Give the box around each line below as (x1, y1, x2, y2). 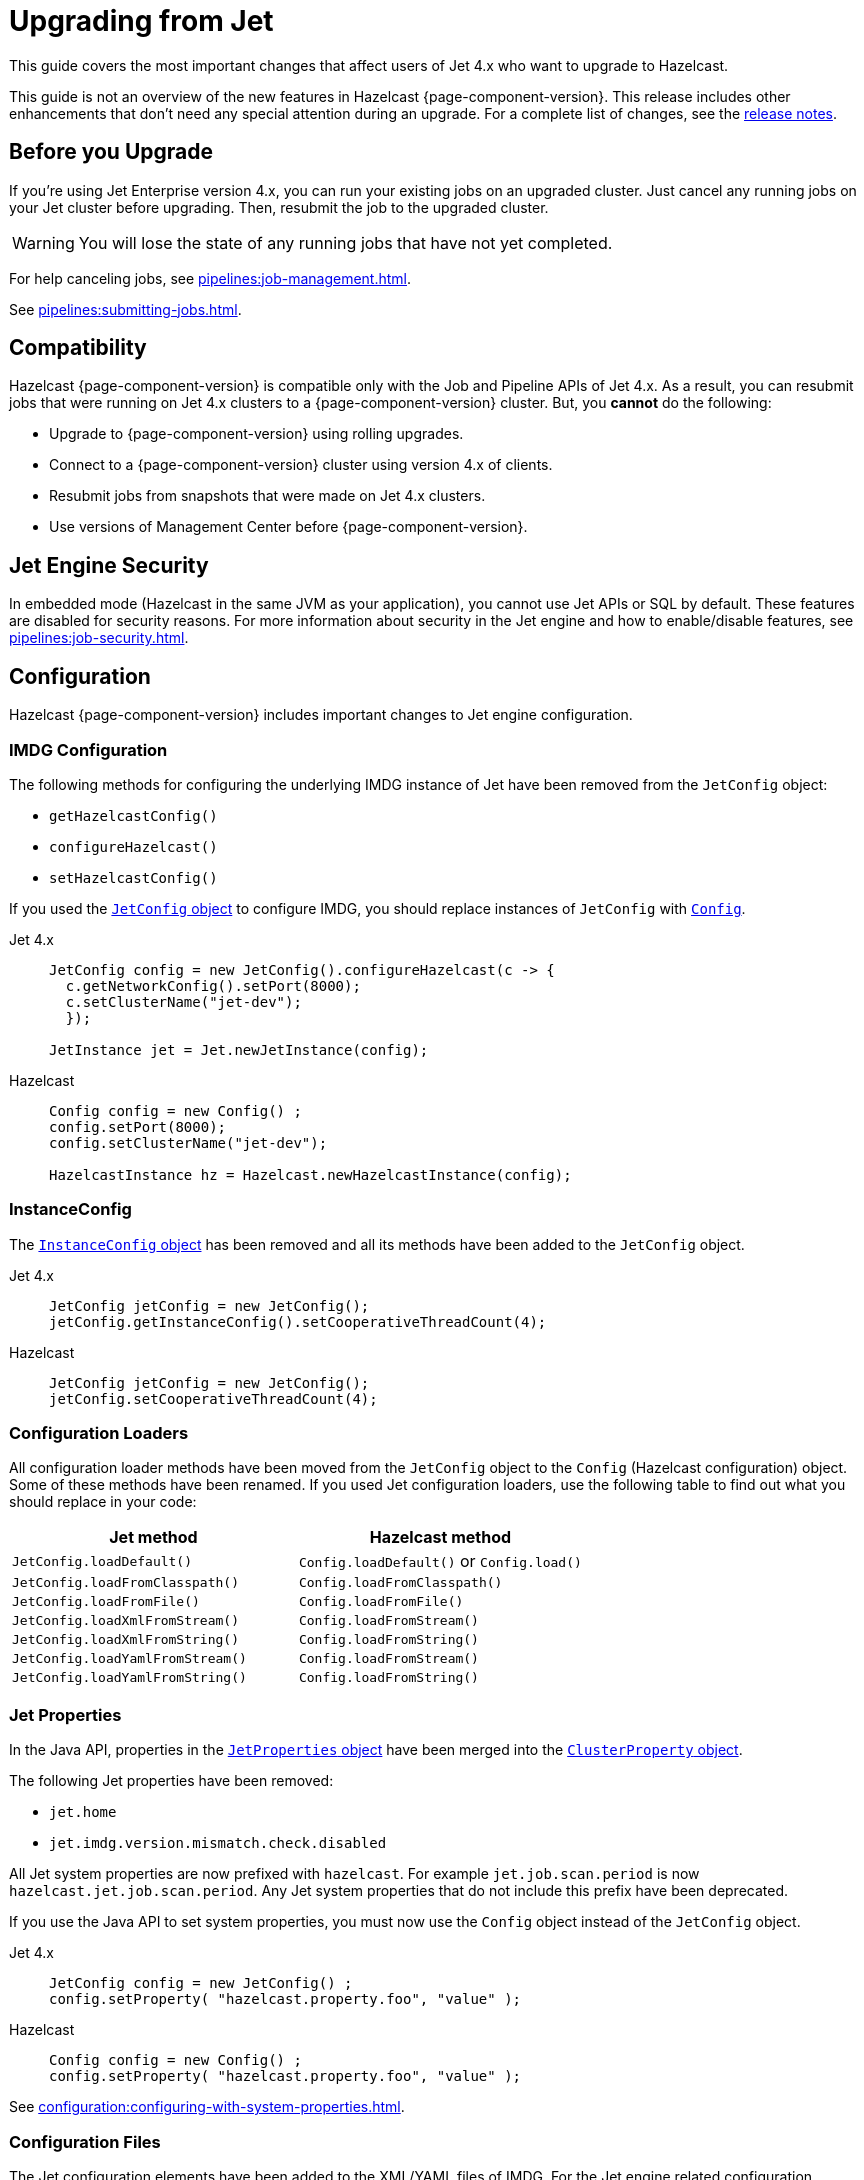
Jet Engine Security (9, 552, 209, 578)
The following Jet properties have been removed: (9, 1772, 334, 1790)
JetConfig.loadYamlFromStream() (12, 1651, 247, 1667)
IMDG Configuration (9, 739, 168, 760)
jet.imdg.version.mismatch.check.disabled (49, 1835, 387, 1852)
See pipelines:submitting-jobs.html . (9, 300, 242, 318)
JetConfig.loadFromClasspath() (12, 1575, 239, 1591)
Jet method (109, 1527, 198, 1548)
